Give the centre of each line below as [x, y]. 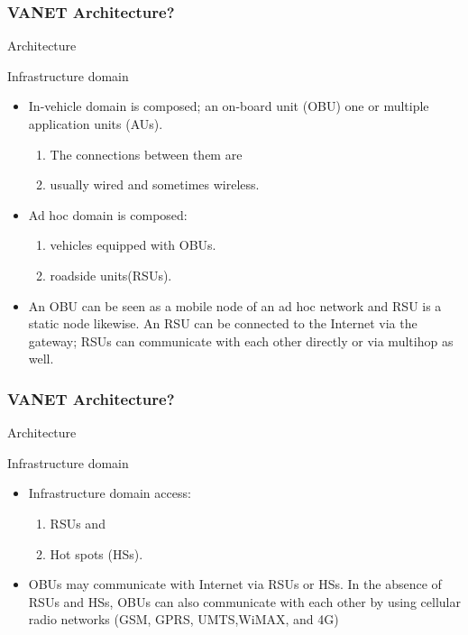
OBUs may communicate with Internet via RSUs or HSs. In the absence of [235, 584]
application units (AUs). [96, 124]
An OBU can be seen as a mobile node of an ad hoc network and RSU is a [235, 305]
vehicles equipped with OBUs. [133, 245]
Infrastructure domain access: [110, 493]
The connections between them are [146, 154]
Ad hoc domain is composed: [108, 214]
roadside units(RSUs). [111, 275]
